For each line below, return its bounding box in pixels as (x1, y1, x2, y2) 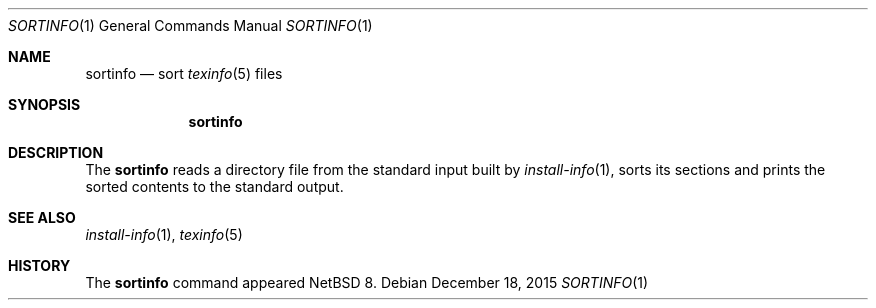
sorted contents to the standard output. (85, 178, 344, 195)
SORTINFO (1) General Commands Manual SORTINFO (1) (8, 17, 373, 34)
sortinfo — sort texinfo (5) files (85, 65, 283, 82)
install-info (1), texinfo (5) (85, 226, 243, 243)
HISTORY (8, 257, 71, 274)
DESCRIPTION (8, 144, 104, 161)
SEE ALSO (8, 209, 76, 226)
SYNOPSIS (8, 96, 81, 113)
